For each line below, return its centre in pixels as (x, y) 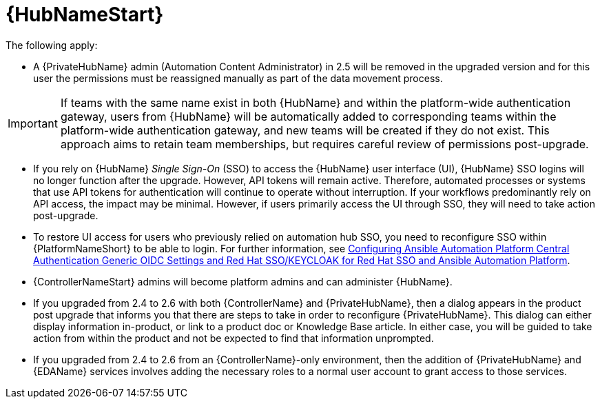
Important (33, 123)
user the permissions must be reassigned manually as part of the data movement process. (238, 78)
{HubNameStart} (85, 14)
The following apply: (52, 45)
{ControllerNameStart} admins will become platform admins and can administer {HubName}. (243, 281)
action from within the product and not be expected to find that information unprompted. (234, 338)
